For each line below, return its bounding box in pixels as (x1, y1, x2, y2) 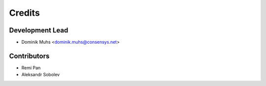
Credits (9, 7, 40, 18)
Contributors (9, 52, 50, 60)
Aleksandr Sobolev (21, 72, 60, 78)
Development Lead (9, 26, 68, 34)
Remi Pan (21, 64, 41, 71)
